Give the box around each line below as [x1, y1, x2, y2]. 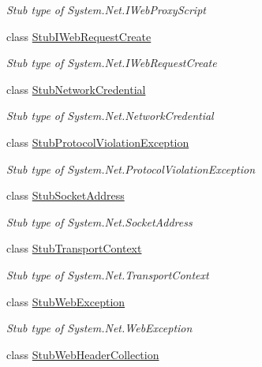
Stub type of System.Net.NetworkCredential [6, 107, 214, 124]
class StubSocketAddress [6, 187, 125, 204]
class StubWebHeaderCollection [6, 346, 159, 362]
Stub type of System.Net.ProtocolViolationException [6, 160, 256, 177]
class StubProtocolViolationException [6, 133, 189, 150]
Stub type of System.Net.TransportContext [6, 266, 209, 283]
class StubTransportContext [6, 240, 142, 257]
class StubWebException [6, 293, 125, 309]
